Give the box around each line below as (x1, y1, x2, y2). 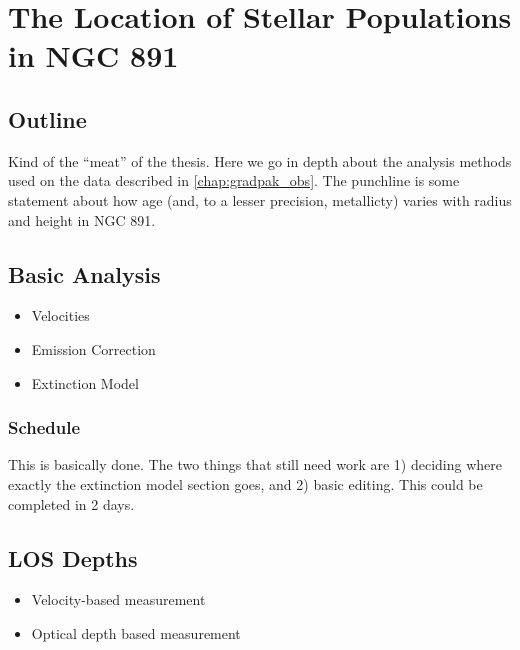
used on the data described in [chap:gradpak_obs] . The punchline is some (8, 170, 460, 191)
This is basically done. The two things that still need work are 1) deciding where (8, 454, 502, 475)
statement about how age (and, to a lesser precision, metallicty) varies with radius (8, 189, 512, 210)
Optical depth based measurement (31, 622, 241, 643)
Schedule (8, 415, 81, 440)
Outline (8, 103, 87, 134)
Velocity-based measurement (31, 589, 206, 610)
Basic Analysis (8, 258, 161, 289)
